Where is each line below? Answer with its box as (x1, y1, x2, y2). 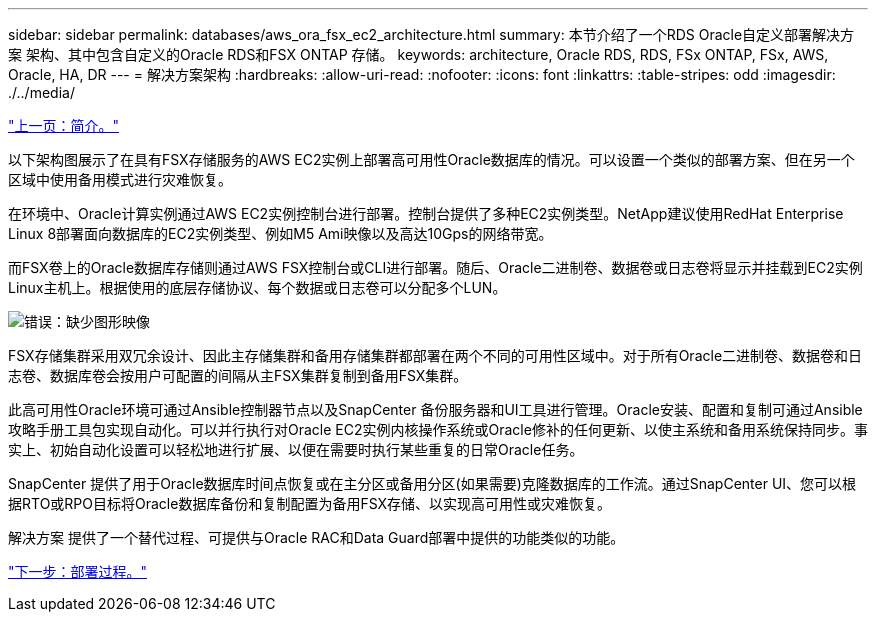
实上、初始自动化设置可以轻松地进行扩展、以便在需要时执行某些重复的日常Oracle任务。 (8, 441, 584, 458)
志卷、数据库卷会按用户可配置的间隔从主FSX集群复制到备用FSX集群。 (8, 367, 468, 384)
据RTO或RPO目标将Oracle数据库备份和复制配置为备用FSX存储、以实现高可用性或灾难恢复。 (8, 495, 612, 512)
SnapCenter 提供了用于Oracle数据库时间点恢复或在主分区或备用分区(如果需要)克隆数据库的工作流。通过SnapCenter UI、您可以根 (8, 475, 857, 492)
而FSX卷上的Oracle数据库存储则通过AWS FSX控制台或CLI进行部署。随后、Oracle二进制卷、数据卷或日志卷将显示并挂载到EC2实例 (8, 259, 863, 276)
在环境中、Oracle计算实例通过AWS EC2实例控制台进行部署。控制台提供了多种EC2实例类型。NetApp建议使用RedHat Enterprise (8, 205, 844, 222)
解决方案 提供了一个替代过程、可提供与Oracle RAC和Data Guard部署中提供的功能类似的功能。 (8, 529, 625, 546)
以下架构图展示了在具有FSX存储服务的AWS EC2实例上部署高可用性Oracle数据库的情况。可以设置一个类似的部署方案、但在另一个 (8, 151, 855, 168)
